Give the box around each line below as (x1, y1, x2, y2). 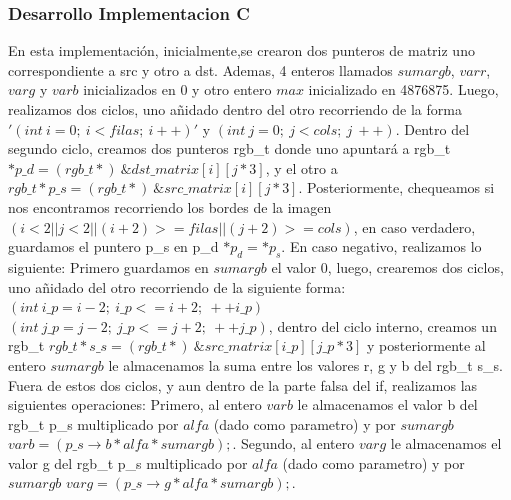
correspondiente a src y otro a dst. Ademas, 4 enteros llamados (8, 59, 393, 80)
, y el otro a (265, 157, 338, 178)
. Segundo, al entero (232, 433, 355, 454)
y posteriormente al (366, 335, 486, 356)
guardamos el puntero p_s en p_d (8, 236, 219, 257)
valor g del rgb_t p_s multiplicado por (8, 452, 248, 473)
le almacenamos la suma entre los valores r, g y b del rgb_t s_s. (108, 354, 503, 375)
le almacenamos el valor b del (297, 394, 478, 415)
